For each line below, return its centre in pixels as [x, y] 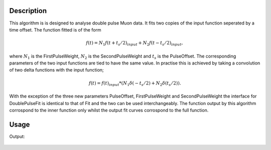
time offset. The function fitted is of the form [55, 29]
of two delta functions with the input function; [56, 70]
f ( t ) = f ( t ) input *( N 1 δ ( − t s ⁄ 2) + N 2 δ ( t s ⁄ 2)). [135, 83]
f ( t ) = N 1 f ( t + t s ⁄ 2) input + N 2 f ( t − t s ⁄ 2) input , [134, 43]
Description [28, 11]
